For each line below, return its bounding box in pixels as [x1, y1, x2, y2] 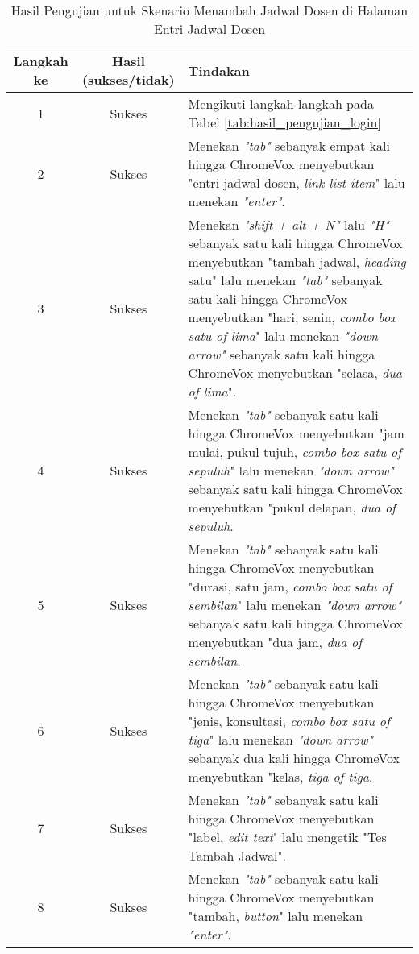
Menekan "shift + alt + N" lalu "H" [188, 215, 389, 234]
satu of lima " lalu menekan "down [188, 326, 378, 345]
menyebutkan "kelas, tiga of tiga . [188, 767, 373, 786]
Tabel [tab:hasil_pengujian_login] [188, 113, 381, 131]
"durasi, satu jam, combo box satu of [188, 577, 392, 595]
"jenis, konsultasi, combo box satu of [188, 711, 390, 730]
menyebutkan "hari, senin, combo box [188, 308, 396, 326]
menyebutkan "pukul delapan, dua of [188, 498, 396, 516]
